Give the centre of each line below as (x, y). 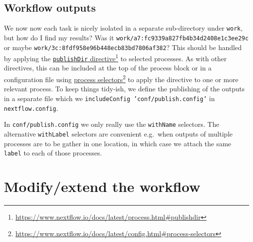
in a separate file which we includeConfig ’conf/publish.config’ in (109, 98)
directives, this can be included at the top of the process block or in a (108, 68)
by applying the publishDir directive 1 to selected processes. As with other (115, 58)
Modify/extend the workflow (102, 186)
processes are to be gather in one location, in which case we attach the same (118, 143)
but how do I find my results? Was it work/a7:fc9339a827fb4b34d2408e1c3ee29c (126, 37)
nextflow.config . (31, 108)
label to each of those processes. (53, 153)
